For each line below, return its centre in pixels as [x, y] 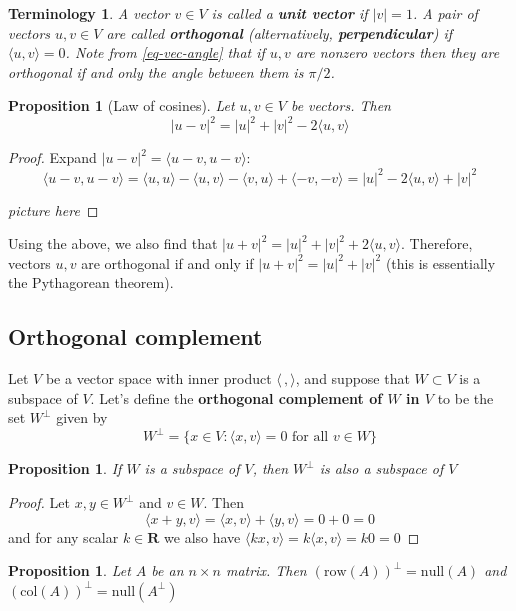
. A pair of [445, 13]
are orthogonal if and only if [167, 262]
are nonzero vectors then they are [397, 52]
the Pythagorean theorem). [91, 282]
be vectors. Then [340, 105]
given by [82, 417]
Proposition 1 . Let [69, 570]
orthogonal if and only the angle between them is [156, 71]
